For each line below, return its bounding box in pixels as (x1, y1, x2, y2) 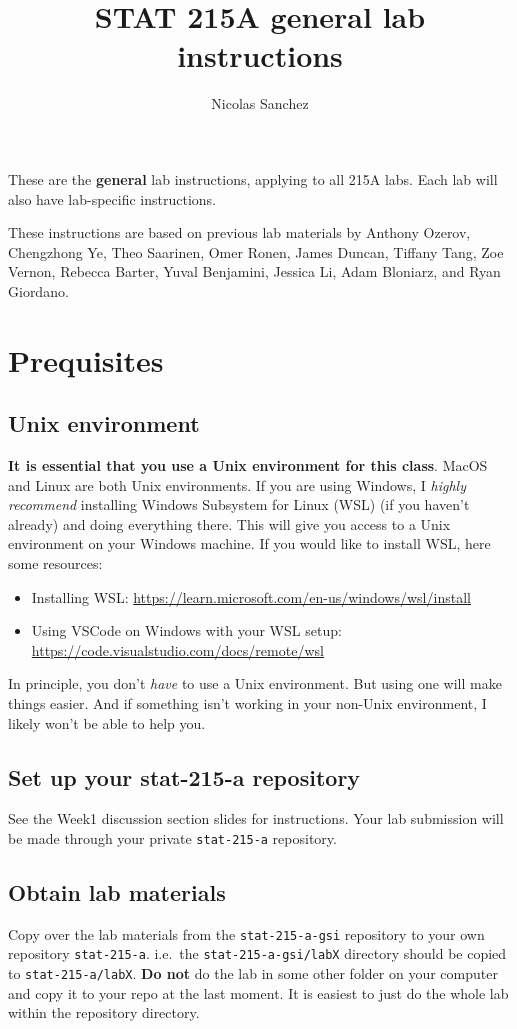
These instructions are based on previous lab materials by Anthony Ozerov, (8, 222, 471, 243)
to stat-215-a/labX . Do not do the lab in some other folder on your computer (8, 963, 498, 984)
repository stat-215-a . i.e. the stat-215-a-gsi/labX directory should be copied (8, 943, 507, 964)
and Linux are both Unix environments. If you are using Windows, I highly (8, 474, 466, 495)
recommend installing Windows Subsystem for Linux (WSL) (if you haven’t (8, 494, 470, 515)
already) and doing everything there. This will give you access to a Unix (8, 513, 451, 534)
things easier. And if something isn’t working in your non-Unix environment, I (8, 692, 487, 713)
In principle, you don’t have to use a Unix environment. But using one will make (8, 673, 502, 694)
